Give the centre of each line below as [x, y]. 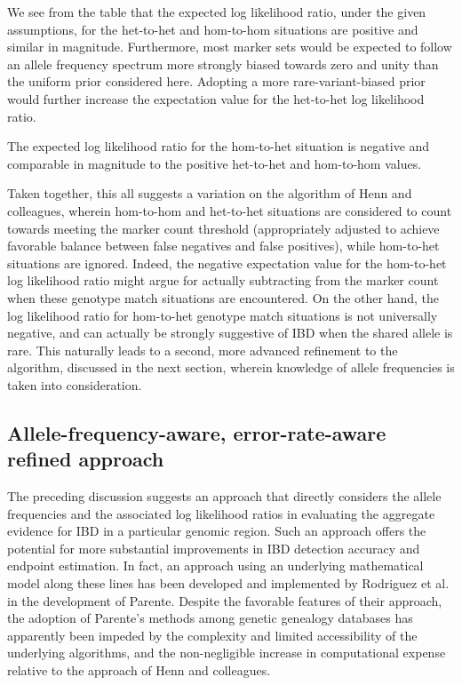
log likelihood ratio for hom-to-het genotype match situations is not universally [223, 315]
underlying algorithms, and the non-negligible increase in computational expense [227, 653]
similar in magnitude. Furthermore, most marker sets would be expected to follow [230, 47]
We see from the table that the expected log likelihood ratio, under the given [217, 12]
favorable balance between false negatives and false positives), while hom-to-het [223, 246]
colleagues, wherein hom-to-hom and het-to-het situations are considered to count [230, 210]
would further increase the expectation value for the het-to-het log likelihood [216, 98]
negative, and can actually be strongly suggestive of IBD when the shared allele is [230, 333]
